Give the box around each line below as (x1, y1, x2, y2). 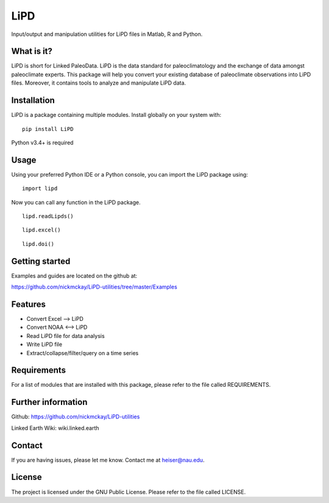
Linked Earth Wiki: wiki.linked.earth (11, 424, 100, 432)
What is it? (11, 46, 53, 57)
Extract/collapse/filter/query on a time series (26, 349, 139, 356)
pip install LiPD (22, 125, 74, 132)
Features (11, 299, 46, 309)
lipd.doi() (22, 241, 55, 247)
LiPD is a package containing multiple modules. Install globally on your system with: (11, 111, 222, 119)
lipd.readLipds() (22, 213, 74, 219)
